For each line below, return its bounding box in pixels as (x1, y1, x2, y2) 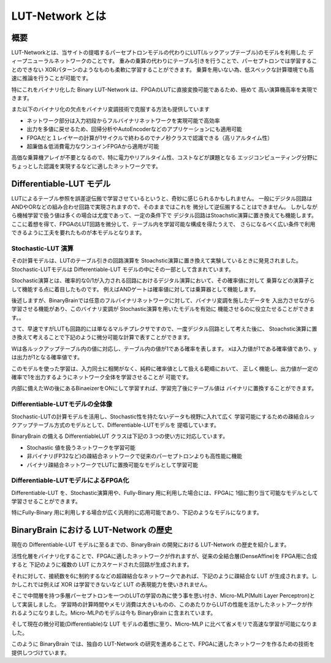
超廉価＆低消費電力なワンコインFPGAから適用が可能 (26, 142, 159, 150)
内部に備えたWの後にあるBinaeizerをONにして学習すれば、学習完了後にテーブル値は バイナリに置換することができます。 (11, 385, 318, 392)
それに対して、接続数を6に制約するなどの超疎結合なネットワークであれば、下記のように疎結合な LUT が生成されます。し (11, 572, 318, 580)
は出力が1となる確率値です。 (11, 353, 83, 361)
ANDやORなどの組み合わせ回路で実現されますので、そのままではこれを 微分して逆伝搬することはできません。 (11, 203, 289, 211)
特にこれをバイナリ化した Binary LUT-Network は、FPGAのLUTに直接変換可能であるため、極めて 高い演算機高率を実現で (11, 86, 318, 93)
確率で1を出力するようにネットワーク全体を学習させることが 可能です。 (11, 374, 192, 381)
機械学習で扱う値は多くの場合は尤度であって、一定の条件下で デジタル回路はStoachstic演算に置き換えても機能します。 (16, 212, 317, 219)
